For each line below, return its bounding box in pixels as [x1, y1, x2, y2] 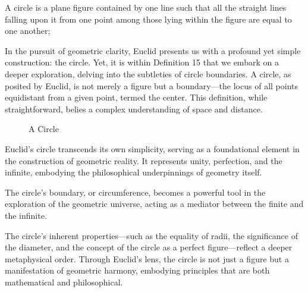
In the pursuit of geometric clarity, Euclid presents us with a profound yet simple [5, 44, 301, 56]
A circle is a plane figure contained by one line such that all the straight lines [5, 1, 287, 13]
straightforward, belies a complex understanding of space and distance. [5, 102, 263, 115]
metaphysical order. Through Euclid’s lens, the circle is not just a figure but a [5, 252, 289, 265]
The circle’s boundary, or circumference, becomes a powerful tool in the [5, 186, 266, 198]
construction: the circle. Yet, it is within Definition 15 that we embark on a [5, 56, 279, 68]
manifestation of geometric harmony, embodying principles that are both [5, 264, 270, 277]
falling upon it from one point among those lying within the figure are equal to [5, 12, 292, 25]
